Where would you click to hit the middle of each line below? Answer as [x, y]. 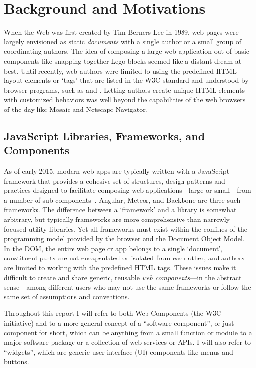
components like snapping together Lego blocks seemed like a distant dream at [123, 60]
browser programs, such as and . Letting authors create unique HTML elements [124, 90]
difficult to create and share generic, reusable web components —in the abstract [123, 277]
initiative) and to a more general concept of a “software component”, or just [119, 322]
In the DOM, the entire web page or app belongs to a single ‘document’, [113, 248]
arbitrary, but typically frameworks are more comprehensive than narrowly [117, 219]
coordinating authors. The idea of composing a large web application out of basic [127, 51]
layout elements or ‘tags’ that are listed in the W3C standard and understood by [126, 80]
